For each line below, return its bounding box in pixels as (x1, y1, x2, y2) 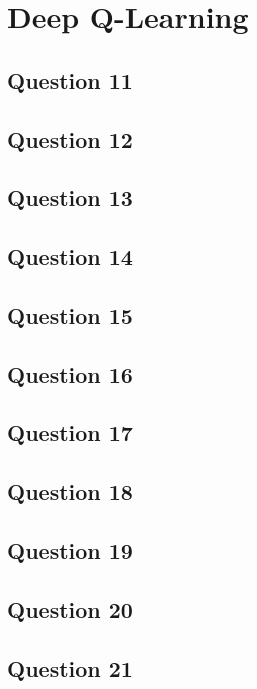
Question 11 (7, 64, 133, 95)
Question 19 (7, 535, 133, 566)
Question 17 (7, 417, 133, 448)
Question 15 (7, 299, 133, 330)
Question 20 (7, 593, 133, 624)
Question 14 (7, 241, 133, 272)
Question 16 (7, 358, 133, 389)
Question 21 (7, 652, 133, 683)
